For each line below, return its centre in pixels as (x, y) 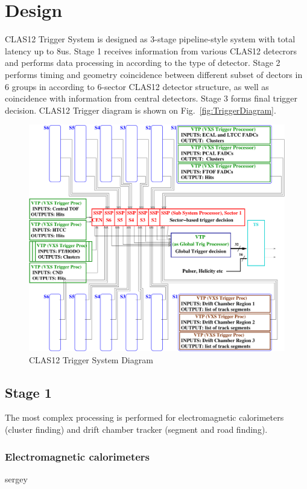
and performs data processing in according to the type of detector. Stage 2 (143, 63)
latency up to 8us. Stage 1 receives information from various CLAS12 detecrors (151, 50)
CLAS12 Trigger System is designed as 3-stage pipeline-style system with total (150, 39)
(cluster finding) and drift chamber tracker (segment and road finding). (136, 429)
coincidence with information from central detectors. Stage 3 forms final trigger (151, 98)
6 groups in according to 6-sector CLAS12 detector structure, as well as (137, 86)
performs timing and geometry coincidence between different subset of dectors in (154, 74)
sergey (16, 478)
